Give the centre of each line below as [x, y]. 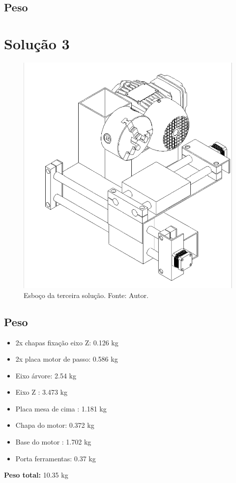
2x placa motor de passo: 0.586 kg [67, 359]
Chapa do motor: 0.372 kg [55, 425]
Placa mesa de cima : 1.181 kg [61, 408]
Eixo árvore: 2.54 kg [46, 375]
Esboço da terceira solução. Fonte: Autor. [86, 295]
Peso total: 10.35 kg [36, 475]
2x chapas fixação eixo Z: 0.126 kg [67, 342]
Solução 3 [37, 43]
